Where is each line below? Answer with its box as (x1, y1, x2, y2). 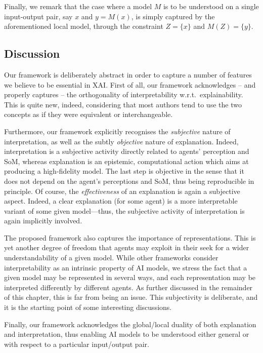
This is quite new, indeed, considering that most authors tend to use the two (4, 99, 242, 109)
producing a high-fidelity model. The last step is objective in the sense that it (4, 166, 244, 176)
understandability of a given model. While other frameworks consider (4, 252, 218, 263)
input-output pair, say (4, 11, 73, 21)
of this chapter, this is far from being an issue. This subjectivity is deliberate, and (4, 292, 258, 302)
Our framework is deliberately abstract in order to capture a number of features (4, 69, 252, 80)
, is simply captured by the (131, 11, 215, 21)
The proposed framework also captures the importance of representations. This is (4, 232, 256, 243)
